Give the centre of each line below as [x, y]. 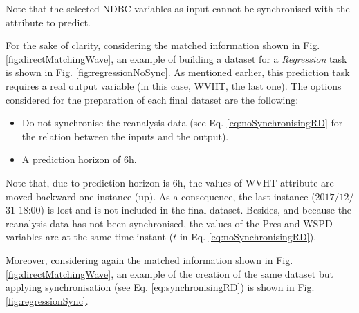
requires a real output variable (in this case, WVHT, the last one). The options [174, 85]
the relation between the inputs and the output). [125, 136]
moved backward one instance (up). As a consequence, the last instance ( [160, 196]
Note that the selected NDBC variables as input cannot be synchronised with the [178, 8]
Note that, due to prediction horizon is [88, 182]
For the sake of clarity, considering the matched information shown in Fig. [163, 45]
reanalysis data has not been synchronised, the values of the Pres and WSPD [169, 223]
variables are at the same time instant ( [90, 237]
